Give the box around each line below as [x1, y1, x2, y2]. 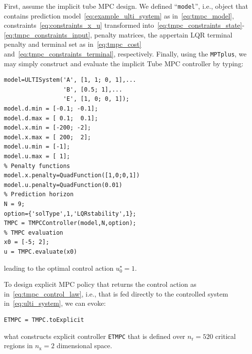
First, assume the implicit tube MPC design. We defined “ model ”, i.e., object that [4, 1, 249, 11]
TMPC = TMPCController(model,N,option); [4, 220, 137, 227]
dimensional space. [56, 340, 112, 351]
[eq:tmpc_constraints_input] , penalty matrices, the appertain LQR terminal [4, 29, 233, 39]
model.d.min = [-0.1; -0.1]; [4, 105, 98, 112]
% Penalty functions [4, 162, 71, 169]
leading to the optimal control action [4, 262, 114, 273]
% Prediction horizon [4, 191, 74, 198]
